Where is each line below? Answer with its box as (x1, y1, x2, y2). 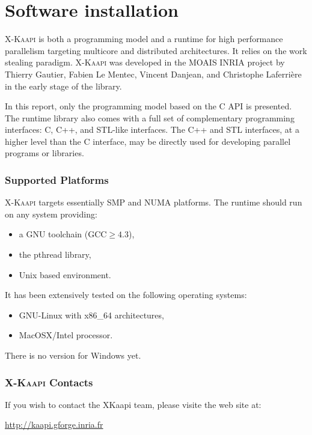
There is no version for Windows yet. (5, 349, 141, 362)
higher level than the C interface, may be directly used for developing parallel (5, 135, 291, 147)
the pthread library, (19, 248, 91, 261)
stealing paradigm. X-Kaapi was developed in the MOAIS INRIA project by (5, 56, 285, 68)
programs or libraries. (5, 147, 84, 159)
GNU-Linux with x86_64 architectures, (19, 308, 164, 321)
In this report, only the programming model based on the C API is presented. (5, 100, 292, 112)
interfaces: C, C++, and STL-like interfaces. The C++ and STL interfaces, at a (5, 123, 299, 136)
